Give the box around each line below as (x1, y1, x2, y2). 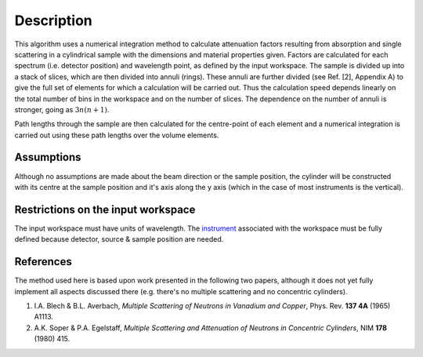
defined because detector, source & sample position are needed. (14, 235, 224, 244)
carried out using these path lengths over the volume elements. (14, 130, 219, 140)
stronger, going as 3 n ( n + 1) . (14, 104, 110, 114)
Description (14, 12, 93, 29)
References (14, 255, 72, 268)
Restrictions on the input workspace (14, 202, 196, 216)
